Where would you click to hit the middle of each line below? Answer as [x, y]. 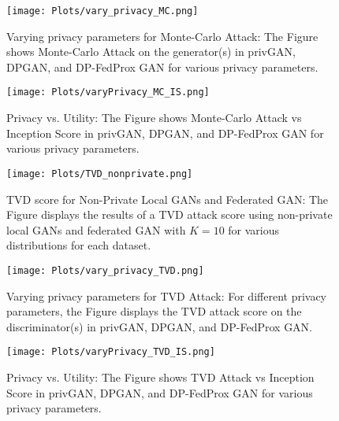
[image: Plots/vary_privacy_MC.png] [102, 11]
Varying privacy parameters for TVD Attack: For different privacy [167, 295]
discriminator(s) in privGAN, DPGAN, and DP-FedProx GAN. [160, 326]
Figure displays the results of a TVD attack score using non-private [169, 214]
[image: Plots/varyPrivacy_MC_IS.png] [108, 92]
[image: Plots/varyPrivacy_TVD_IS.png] [111, 352]
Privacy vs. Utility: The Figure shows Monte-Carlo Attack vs [154, 118]
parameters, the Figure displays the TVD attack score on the [154, 311]
